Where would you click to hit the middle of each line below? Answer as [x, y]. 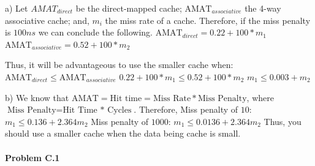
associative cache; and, [47, 20]
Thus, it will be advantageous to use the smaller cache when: [119, 65]
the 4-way [263, 8]
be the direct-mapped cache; [129, 8]
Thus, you [283, 121]
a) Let [17, 8]
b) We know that [37, 97]
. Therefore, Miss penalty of [186, 109]
